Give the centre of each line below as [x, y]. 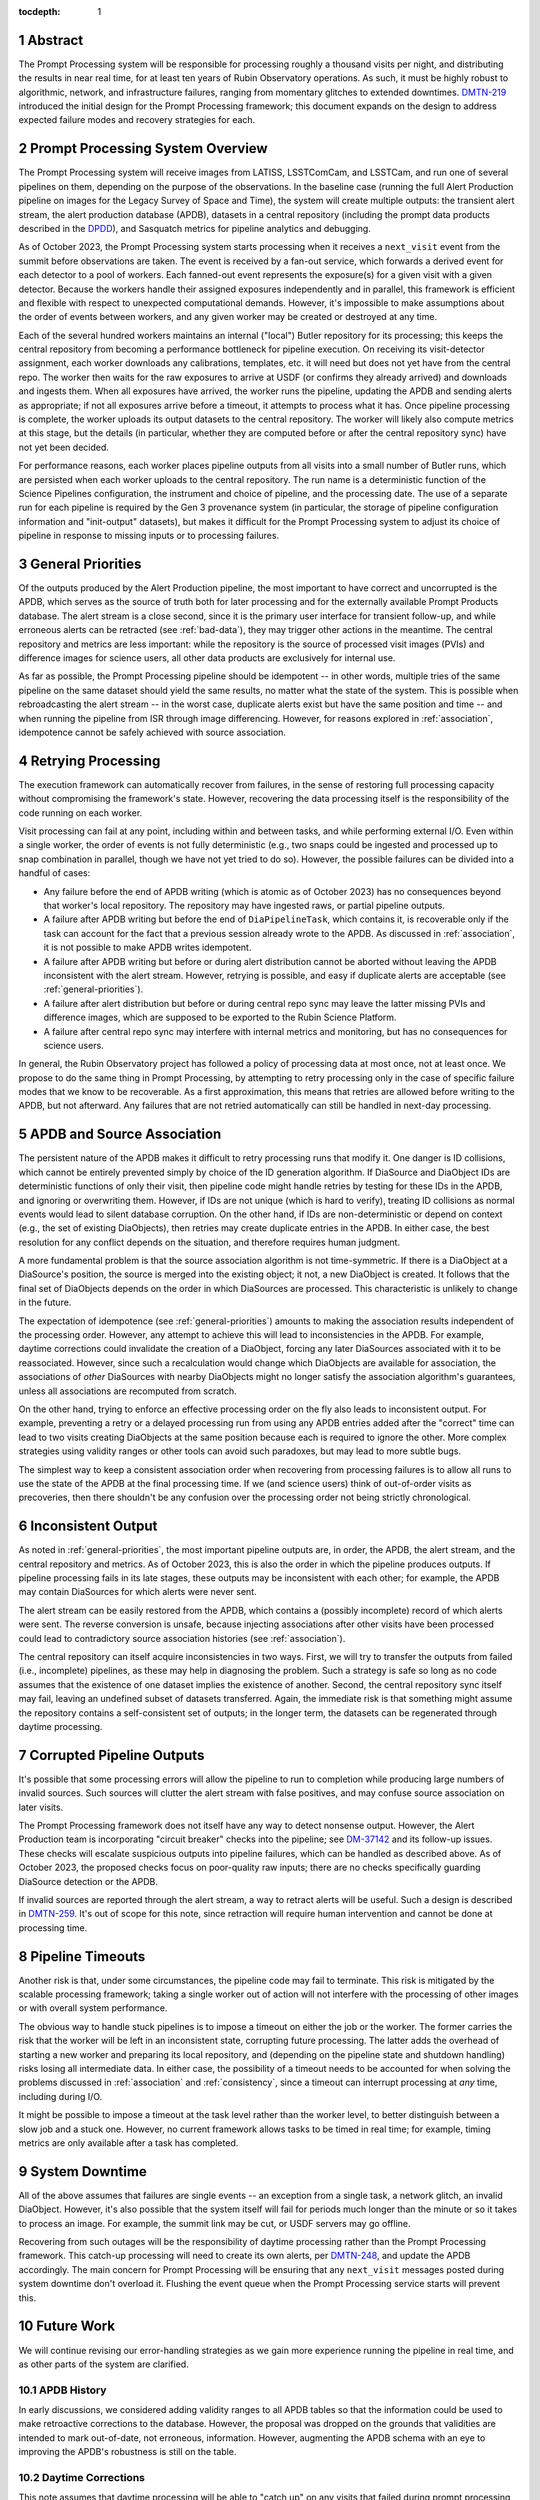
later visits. [41, 1807]
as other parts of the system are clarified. [103, 2364]
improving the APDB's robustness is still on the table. [127, 2452]
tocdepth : [39, 11]
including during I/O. [60, 2096]
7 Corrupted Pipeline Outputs [111, 1755]
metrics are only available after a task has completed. [128, 2142]
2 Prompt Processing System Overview [143, 148]
